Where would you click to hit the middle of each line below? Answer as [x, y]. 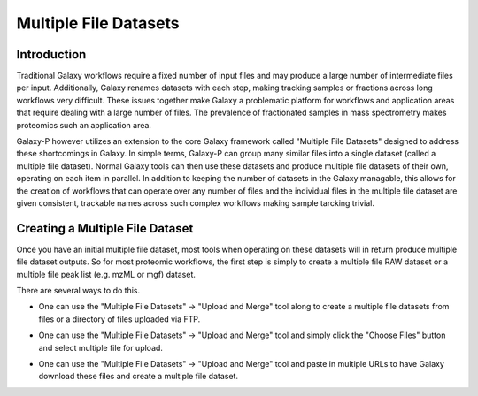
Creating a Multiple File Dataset [105, 228]
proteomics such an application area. [84, 125]
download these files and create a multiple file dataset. [139, 377]
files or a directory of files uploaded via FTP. [119, 319]
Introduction [51, 54]
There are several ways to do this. [78, 291]
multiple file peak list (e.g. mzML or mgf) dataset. [106, 274]
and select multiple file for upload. [101, 347]
